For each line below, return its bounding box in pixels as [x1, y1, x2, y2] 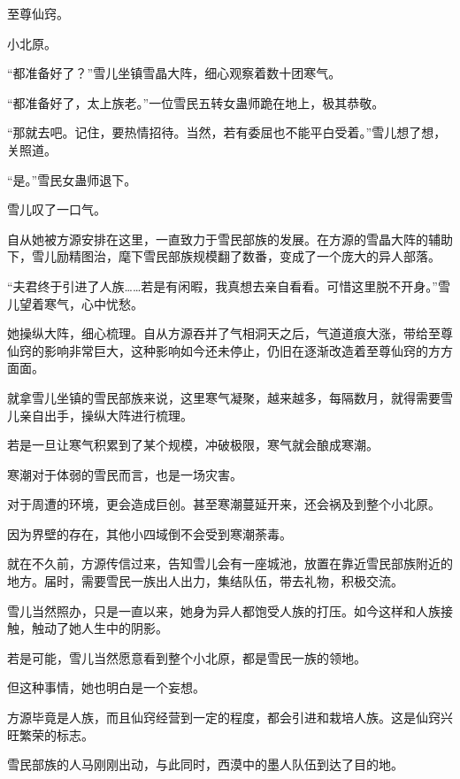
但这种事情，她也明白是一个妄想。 [7, 678, 205, 697]
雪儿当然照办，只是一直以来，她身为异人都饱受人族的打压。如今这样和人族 [7, 601, 441, 620]
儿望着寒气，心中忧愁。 [7, 294, 143, 312]
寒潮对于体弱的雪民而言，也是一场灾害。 [7, 465, 242, 483]
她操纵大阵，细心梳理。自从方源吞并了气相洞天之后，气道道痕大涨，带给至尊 [7, 324, 453, 343]
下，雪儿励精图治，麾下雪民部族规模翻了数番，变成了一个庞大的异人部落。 [7, 247, 441, 266]
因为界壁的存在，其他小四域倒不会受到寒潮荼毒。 [7, 524, 292, 543]
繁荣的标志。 [19, 725, 94, 744]
